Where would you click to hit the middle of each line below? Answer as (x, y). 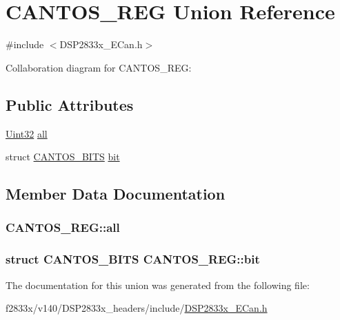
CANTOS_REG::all (63, 227)
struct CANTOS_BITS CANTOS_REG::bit (133, 259)
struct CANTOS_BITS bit (63, 157)
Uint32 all (27, 133)
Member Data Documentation (116, 194)
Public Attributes (70, 104)
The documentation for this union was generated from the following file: (158, 285)
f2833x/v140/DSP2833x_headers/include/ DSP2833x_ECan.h (137, 308)
